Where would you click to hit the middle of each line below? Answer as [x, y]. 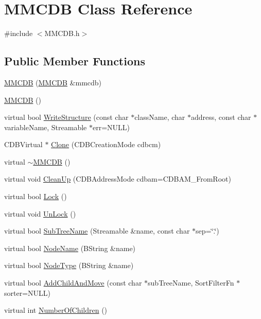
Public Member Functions [75, 61]
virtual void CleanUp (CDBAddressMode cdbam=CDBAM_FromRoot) [118, 179]
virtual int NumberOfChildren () [56, 310]
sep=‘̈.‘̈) [207, 231]
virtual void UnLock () [40, 213]
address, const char [221, 117]
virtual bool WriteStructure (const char [66, 117]
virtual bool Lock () [36, 196]
